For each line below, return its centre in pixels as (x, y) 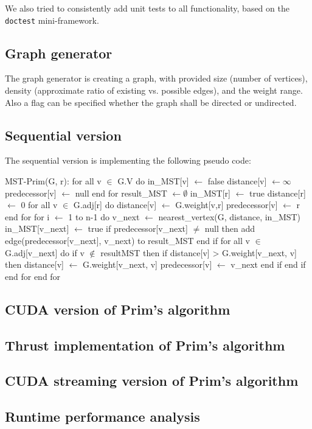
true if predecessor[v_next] (138, 228)
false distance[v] (237, 181)
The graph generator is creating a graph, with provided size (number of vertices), (156, 78)
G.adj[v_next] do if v (45, 252)
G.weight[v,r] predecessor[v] (227, 205)
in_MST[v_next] (37, 228)
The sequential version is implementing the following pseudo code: (128, 160)
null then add (230, 228)
